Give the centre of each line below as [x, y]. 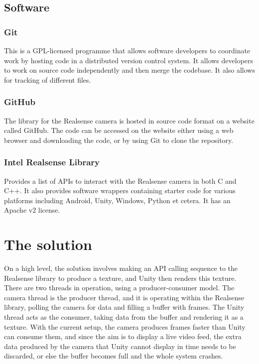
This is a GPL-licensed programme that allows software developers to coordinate [127, 50]
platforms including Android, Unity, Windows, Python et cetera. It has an [117, 200]
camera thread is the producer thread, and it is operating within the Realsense [124, 297]
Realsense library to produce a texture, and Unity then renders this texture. [120, 278]
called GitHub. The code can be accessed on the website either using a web [119, 130]
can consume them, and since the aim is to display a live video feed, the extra [123, 336]
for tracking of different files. [48, 79]
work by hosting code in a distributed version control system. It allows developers [129, 60]
